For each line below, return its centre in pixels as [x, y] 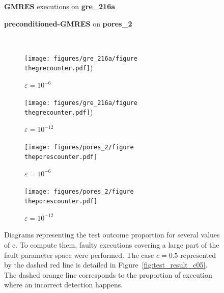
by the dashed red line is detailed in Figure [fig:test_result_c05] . [106, 265]
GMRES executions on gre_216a [60, 6]
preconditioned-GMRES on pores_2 [68, 23]
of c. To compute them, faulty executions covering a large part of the [112, 245]
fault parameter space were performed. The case [79, 255]
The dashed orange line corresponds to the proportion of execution [108, 274]
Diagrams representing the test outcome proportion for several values [112, 235]
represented [198, 255]
